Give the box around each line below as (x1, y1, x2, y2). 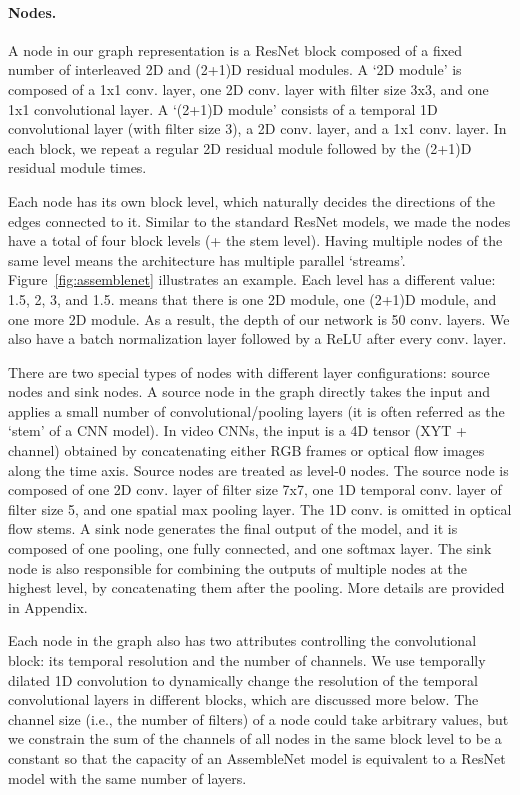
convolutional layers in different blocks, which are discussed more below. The (8, 689, 479, 710)
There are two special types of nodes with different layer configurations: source (8, 361, 490, 382)
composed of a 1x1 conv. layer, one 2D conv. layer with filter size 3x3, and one (8, 78, 489, 99)
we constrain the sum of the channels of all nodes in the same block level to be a (8, 728, 502, 749)
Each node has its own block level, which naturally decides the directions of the (8, 190, 496, 211)
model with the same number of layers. (8, 767, 247, 788)
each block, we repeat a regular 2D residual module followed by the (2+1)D (8, 137, 472, 158)
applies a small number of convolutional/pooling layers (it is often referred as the (8, 400, 505, 421)
